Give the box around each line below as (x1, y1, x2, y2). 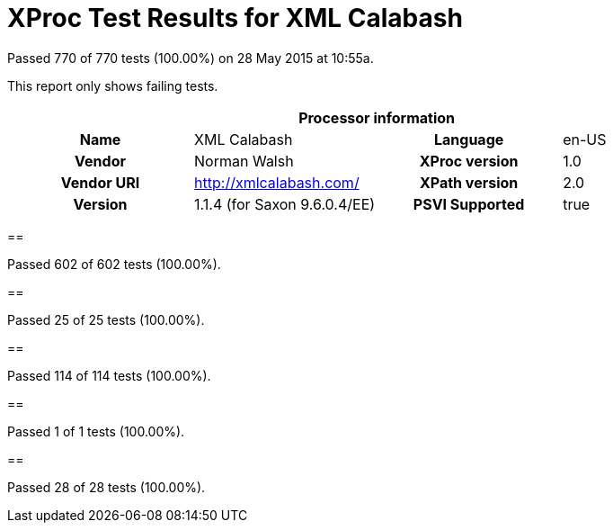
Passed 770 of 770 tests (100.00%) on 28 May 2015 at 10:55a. (7, 49, 374, 66)
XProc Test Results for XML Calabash (7, 3, 463, 33)
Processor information (298, 108, 456, 127)
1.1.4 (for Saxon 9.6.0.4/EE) (194, 194, 376, 213)
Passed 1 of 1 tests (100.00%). (7, 423, 185, 439)
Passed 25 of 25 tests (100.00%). (7, 311, 205, 328)
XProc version (419, 151, 519, 170)
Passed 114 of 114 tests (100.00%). (7, 367, 211, 383)
